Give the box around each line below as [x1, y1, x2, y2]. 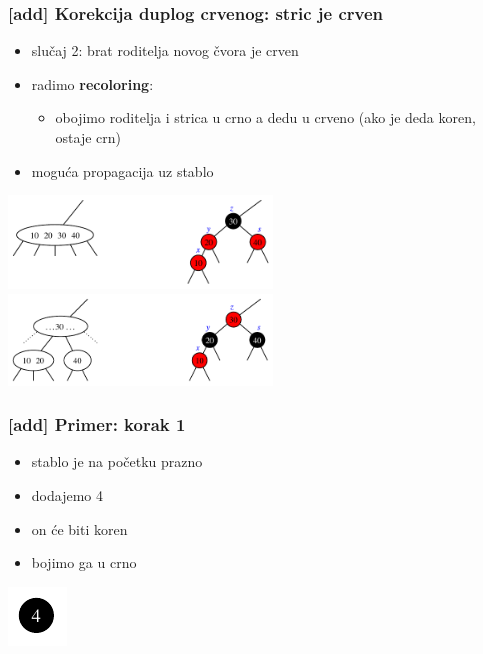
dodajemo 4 [31, 484, 103, 505]
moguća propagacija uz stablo [31, 160, 214, 181]
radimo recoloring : [31, 73, 154, 94]
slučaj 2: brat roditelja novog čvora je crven [31, 40, 299, 61]
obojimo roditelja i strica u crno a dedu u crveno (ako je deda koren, [55, 107, 476, 128]
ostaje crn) [55, 127, 122, 147]
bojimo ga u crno [31, 552, 137, 573]
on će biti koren [31, 518, 128, 539]
